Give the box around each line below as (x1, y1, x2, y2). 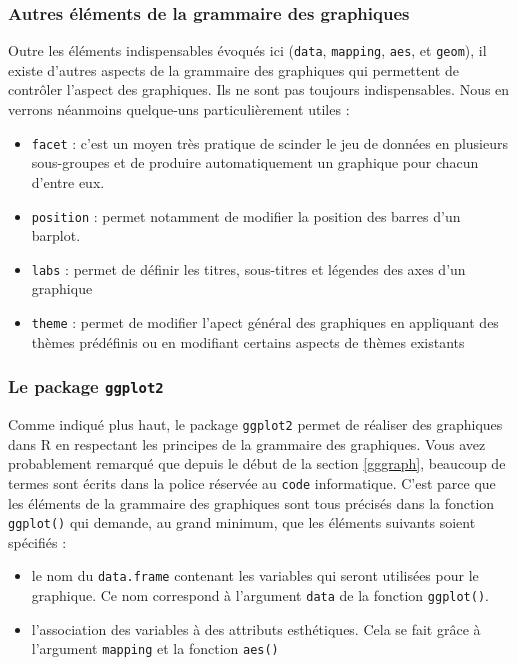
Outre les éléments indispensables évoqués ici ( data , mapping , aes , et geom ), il (8, 40, 487, 61)
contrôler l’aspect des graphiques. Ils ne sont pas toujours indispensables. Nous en (8, 79, 510, 100)
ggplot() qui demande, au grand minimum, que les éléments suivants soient (8, 512, 476, 533)
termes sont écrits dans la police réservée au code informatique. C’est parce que (8, 472, 496, 493)
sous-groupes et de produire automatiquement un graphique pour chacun (31, 152, 479, 173)
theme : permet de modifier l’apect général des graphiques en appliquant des (31, 312, 499, 332)
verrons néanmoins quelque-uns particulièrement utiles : (8, 99, 350, 120)
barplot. (31, 225, 81, 246)
